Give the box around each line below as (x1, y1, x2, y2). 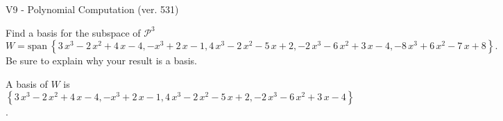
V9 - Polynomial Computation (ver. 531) (6, 2, 179, 16)
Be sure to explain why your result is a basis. (6, 53, 198, 68)
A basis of (6, 76, 48, 91)
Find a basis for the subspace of (6, 25, 141, 39)
